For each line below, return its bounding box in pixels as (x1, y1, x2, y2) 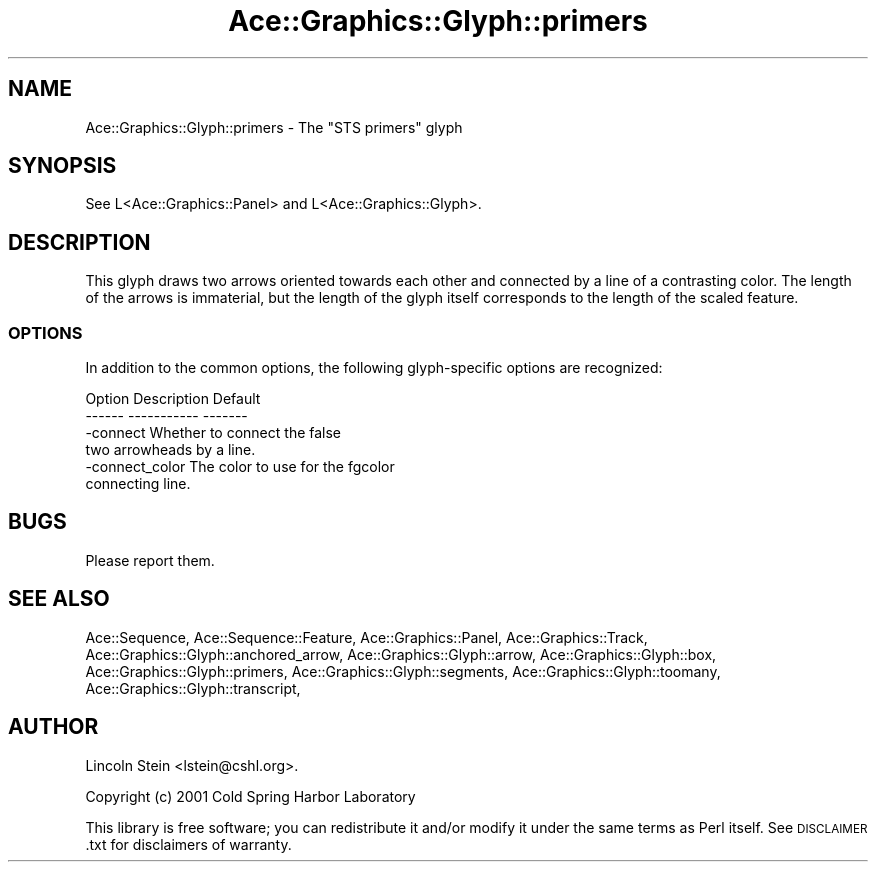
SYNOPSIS (8, 153, 117, 179)
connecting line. (85, 475, 191, 493)
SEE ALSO (8, 586, 110, 612)
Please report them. (85, 551, 215, 569)
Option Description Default (85, 390, 261, 408)
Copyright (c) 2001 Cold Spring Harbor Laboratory (85, 787, 416, 805)
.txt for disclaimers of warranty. (85, 835, 292, 853)
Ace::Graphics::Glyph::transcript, (85, 679, 301, 697)
